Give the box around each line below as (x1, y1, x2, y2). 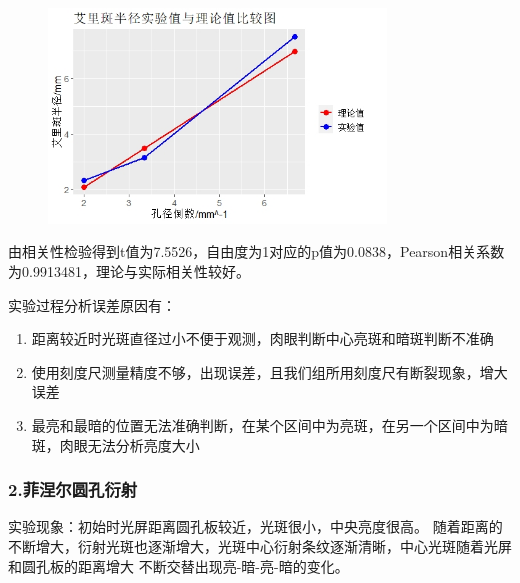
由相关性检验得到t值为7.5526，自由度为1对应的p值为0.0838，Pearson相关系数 (8, 241, 505, 262)
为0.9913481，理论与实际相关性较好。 (8, 261, 250, 282)
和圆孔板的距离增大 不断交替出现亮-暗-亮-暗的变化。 (8, 555, 349, 576)
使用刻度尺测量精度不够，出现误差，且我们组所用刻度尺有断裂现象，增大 (31, 361, 508, 382)
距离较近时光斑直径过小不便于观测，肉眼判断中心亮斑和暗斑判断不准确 (31, 328, 494, 349)
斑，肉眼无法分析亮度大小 (31, 434, 200, 455)
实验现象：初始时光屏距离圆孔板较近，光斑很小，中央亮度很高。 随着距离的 (8, 516, 503, 537)
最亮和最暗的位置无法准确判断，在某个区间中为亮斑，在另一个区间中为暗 (31, 415, 508, 435)
